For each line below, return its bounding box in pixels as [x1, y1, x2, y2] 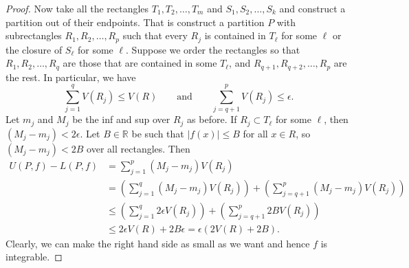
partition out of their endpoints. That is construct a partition [5, 14, 265, 29]
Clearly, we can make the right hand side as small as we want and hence [5, 236, 310, 250]
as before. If [187, 112, 237, 126]
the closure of [5, 42, 63, 56]
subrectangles [5, 28, 62, 43]
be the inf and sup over [72, 112, 170, 126]
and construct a [279, 1, 346, 15]
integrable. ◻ [5, 249, 63, 264]
